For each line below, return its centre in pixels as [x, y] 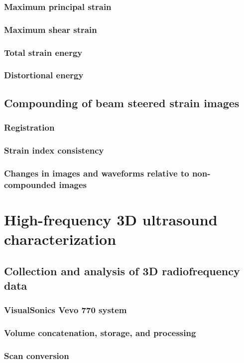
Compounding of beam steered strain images [122, 102]
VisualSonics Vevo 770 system [65, 310]
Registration [29, 127]
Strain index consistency [54, 150]
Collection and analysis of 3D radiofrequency [122, 271]
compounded [30, 184]
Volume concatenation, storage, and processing [100, 333]
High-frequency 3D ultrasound [111, 219]
